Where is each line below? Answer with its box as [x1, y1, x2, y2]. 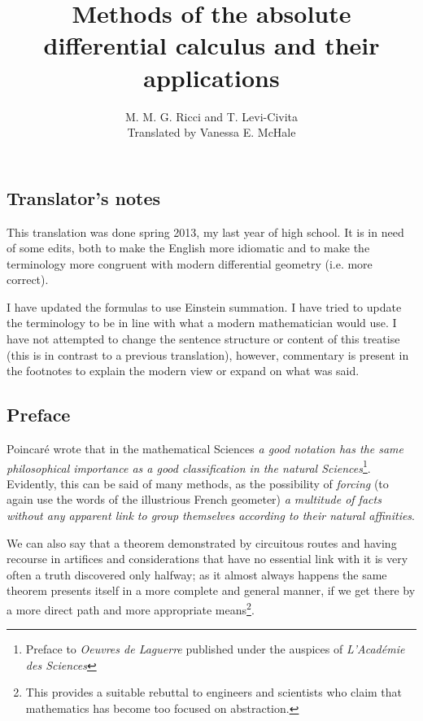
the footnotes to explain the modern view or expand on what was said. [7, 362, 360, 379]
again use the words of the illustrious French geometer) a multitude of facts [7, 491, 382, 508]
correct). [7, 271, 49, 288]
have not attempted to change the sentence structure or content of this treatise [7, 330, 400, 347]
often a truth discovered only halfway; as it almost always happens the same [7, 566, 387, 583]
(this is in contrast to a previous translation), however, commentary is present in [7, 346, 409, 363]
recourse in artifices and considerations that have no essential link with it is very [7, 550, 408, 567]
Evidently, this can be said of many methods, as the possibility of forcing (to [7, 474, 389, 492]
